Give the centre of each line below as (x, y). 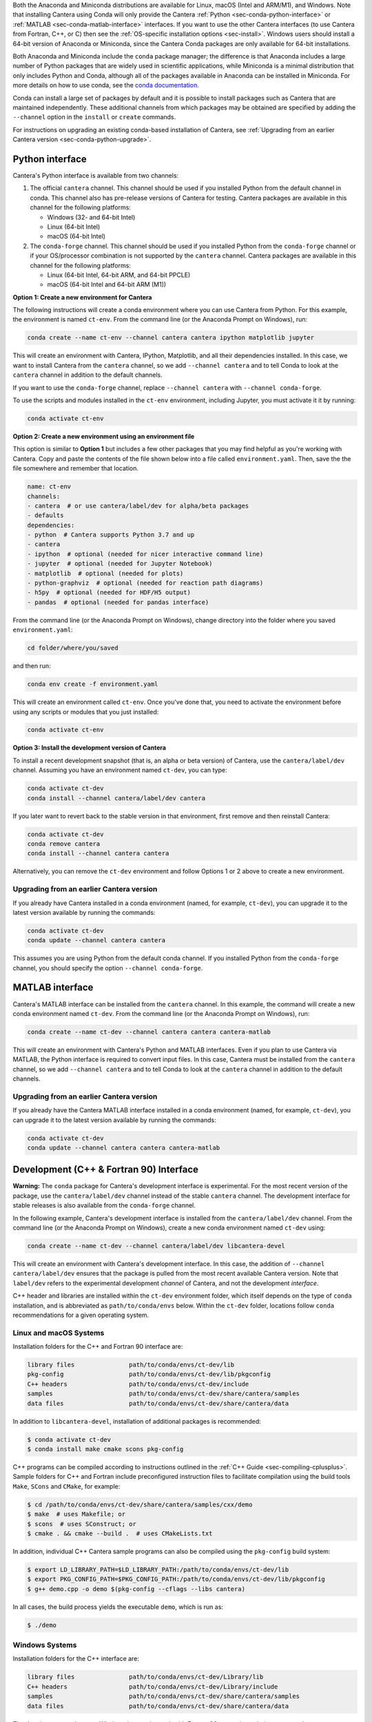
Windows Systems (45, 1645)
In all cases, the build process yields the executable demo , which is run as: (118, 1607)
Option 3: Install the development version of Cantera (90, 748)
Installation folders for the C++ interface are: (76, 1659)
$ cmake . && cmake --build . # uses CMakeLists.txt (120, 1533)
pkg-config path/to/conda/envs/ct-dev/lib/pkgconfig (149, 1375)
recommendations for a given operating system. (81, 1315)
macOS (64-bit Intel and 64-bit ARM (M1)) (107, 284)
